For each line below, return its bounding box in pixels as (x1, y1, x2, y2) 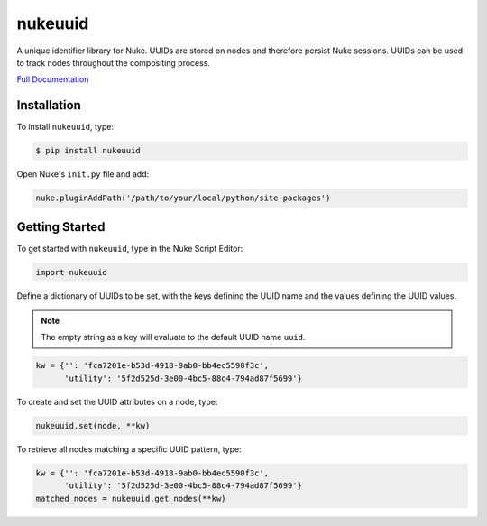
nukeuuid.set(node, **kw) (35, 420, 151, 430)
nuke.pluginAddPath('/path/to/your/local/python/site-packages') (35, 193, 331, 203)
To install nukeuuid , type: (16, 122, 115, 133)
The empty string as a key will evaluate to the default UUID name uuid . (41, 332, 306, 343)
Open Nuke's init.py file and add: (16, 169, 150, 180)
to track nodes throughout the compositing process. (16, 57, 211, 68)
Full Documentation (16, 74, 89, 85)
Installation (16, 97, 81, 113)
